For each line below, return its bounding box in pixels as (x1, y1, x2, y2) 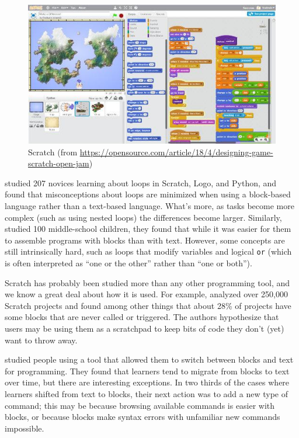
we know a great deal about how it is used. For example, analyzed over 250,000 (5, 288, 288, 300)
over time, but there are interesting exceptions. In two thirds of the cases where (5, 376, 290, 388)
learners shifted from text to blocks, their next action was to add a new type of (5, 388, 288, 400)
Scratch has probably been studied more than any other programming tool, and (5, 276, 290, 288)
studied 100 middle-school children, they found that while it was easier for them (5, 223, 291, 235)
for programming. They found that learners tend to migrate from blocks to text (5, 364, 290, 377)
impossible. (5, 422, 44, 434)
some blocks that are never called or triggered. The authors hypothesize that (5, 311, 279, 323)
